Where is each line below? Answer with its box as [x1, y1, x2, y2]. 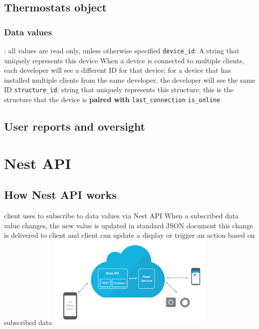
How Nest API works [4, 187, 117, 202]
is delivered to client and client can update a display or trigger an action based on [4, 230, 255, 240]
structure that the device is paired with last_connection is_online [4, 94, 220, 105]
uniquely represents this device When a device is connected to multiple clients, [4, 55, 245, 65]
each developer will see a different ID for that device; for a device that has [4, 65, 231, 75]
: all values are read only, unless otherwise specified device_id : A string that [4, 45, 240, 55]
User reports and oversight [4, 119, 145, 134]
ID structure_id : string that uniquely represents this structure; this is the [4, 84, 234, 95]
